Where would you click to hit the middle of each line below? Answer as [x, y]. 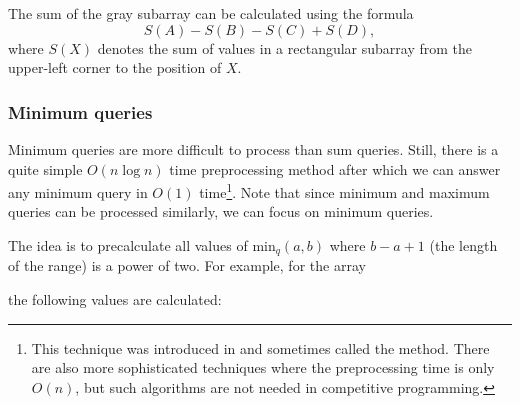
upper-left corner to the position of [115, 67]
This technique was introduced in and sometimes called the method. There [260, 347]
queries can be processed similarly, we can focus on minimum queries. [221, 211]
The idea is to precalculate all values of [128, 245]
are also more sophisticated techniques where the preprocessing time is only [263, 367]
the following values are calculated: [115, 299]
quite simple [45, 168]
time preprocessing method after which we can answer [335, 168]
